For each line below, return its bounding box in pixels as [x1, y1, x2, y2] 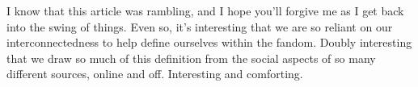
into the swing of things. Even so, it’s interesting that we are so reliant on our [6, 18, 393, 35]
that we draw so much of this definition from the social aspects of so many [6, 49, 376, 66]
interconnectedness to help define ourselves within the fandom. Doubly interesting [6, 34, 412, 51]
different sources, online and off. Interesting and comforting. [6, 65, 303, 82]
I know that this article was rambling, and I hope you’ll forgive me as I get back [6, 2, 404, 19]
